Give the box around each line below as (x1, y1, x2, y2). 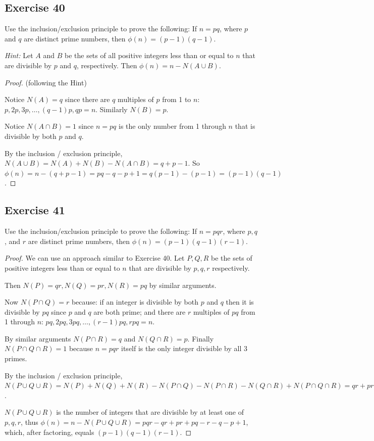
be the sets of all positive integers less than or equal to (64, 50, 234, 61)
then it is (226, 297, 254, 307)
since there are (65, 94, 110, 105)
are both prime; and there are (93, 306, 186, 317)
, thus (21, 417, 38, 427)
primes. (5, 353, 27, 364)
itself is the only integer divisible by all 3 (121, 343, 247, 354)
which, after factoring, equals (5, 426, 94, 437)
